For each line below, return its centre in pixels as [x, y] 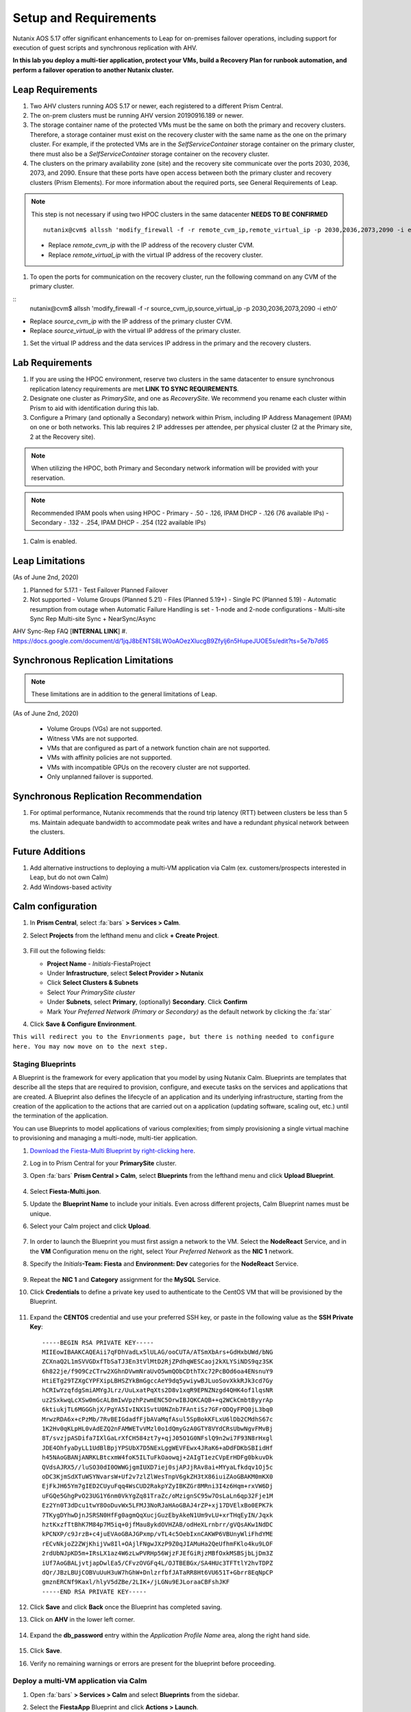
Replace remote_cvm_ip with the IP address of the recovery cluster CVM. [151, 245]
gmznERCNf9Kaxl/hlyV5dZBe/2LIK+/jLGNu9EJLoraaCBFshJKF [136, 1582]
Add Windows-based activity [71, 887]
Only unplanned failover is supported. [100, 777]
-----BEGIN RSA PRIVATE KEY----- [98, 1343]
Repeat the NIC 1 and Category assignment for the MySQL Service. [125, 1279]
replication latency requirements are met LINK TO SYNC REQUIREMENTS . [134, 389]
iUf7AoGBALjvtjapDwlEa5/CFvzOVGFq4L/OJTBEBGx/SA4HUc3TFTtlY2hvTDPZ [158, 1563]
